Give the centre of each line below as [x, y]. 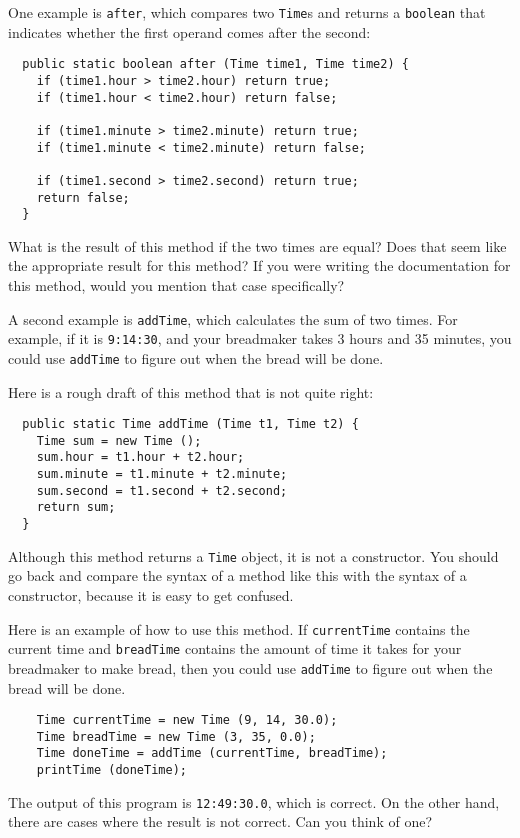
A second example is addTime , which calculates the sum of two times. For [233, 318]
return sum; [76, 507]
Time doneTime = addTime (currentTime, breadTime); [212, 753]
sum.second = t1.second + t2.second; [162, 490]
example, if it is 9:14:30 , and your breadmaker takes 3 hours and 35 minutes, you [260, 338]
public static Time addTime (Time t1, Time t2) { [190, 424]
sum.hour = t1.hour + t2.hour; [140, 457]
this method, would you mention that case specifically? [176, 285]
